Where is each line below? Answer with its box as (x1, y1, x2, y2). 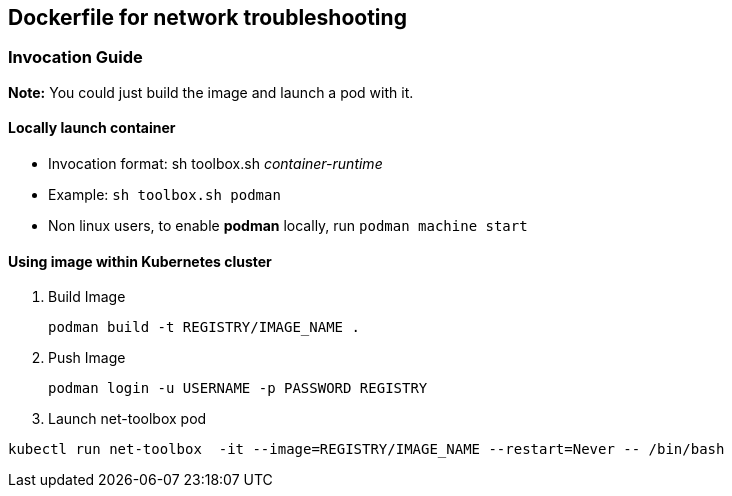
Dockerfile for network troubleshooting (8, 5, 407, 30)
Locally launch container (8, 119, 176, 137)
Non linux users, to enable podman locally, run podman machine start (48, 217, 528, 235)
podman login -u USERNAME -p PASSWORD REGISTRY (48, 380, 428, 397)
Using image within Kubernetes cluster (8, 252, 272, 270)
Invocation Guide (8, 47, 143, 68)
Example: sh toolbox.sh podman (48, 186, 281, 204)
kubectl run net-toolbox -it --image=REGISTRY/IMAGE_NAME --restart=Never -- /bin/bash (8, 441, 725, 458)
